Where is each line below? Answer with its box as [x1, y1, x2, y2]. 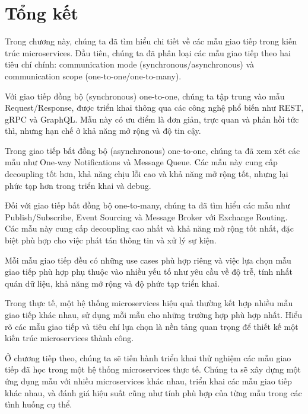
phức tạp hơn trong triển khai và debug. [5, 179, 151, 191]
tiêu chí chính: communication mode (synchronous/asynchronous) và [5, 58, 255, 70]
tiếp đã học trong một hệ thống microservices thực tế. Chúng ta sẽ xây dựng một [5, 363, 301, 376]
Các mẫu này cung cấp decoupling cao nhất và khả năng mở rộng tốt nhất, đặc [5, 222, 294, 235]
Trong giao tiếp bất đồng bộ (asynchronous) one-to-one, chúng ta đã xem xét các [5, 144, 300, 156]
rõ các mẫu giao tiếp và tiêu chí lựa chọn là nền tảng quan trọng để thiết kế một [5, 320, 299, 332]
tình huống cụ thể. [5, 398, 72, 410]
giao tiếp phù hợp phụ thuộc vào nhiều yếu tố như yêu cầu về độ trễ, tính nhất [5, 265, 293, 278]
